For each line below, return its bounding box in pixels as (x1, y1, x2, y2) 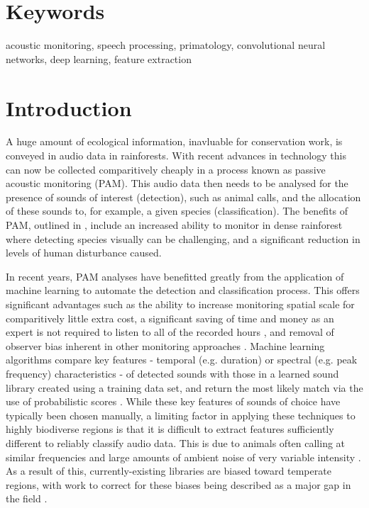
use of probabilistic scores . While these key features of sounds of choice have (6, 394, 341, 409)
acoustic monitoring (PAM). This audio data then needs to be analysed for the (6, 176, 348, 191)
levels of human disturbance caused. (6, 245, 162, 260)
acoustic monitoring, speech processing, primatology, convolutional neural (6, 38, 326, 52)
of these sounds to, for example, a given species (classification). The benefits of (6, 203, 348, 218)
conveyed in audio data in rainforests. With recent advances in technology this (6, 148, 346, 163)
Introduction (6, 93, 132, 122)
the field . (6, 491, 48, 506)
